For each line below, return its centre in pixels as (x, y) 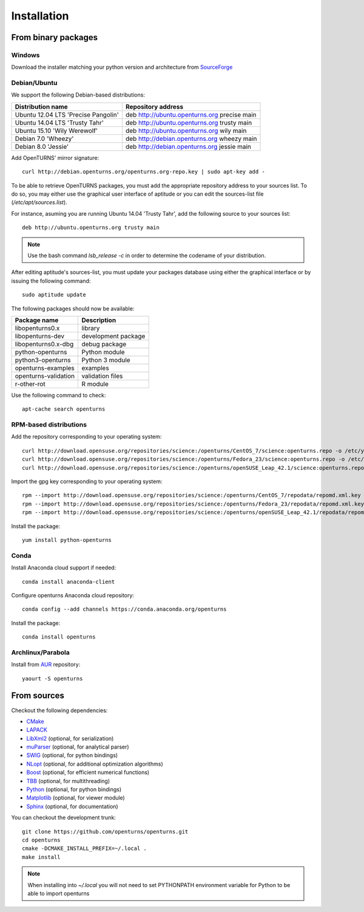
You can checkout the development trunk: (64, 818)
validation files (102, 375)
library (91, 328)
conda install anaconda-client (69, 581)
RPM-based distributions (49, 425)
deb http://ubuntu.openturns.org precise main (191, 114)
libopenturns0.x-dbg (44, 344)
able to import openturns (59, 893)
